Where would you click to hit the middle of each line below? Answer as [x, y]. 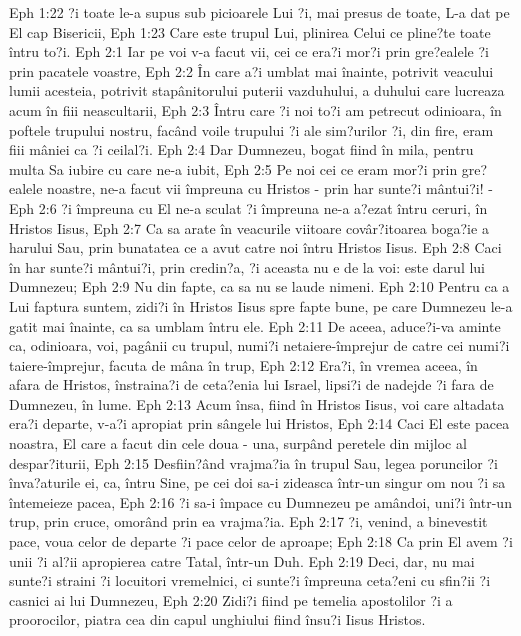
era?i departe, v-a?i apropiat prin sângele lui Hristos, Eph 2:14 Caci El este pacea [259, 423]
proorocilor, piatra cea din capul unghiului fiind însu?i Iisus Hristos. [217, 619]
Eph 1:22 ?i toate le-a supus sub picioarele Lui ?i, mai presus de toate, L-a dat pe [259, 12]
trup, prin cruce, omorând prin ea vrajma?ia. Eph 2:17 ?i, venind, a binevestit [248, 521]
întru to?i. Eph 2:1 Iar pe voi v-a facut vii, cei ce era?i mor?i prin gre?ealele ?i [249, 51]
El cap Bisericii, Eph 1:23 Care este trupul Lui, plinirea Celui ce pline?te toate [250, 31]
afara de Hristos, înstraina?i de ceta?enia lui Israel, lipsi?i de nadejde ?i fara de [251, 384]
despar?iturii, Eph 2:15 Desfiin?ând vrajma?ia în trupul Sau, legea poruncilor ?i [253, 462]
